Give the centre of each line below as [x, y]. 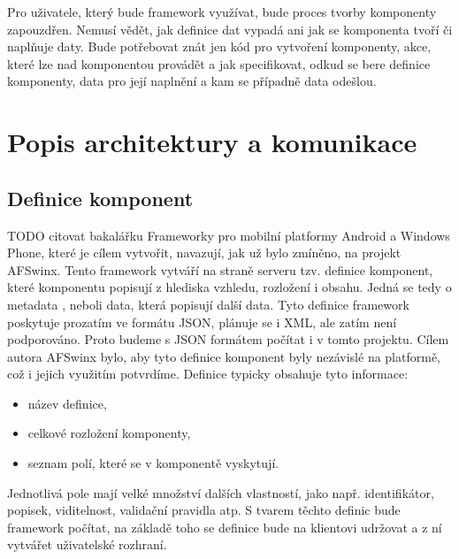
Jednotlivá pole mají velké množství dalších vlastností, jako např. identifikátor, [221, 492]
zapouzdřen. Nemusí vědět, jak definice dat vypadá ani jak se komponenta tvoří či [230, 29]
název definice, [67, 403]
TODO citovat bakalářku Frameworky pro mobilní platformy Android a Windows [229, 235]
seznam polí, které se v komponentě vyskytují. [153, 463]
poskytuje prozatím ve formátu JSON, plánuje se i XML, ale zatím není [202, 322]
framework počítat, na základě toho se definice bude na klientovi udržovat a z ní [225, 527]
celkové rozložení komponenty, [109, 433]
